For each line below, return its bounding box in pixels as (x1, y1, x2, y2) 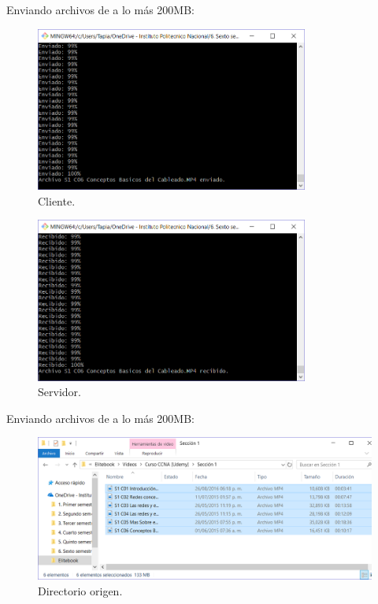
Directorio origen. (38, 582, 123, 598)
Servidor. (38, 384, 81, 400)
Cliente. (38, 192, 76, 209)
